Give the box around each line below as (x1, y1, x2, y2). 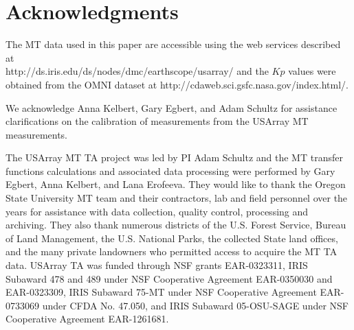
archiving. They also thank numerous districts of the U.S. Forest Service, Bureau (5, 217, 346, 232)
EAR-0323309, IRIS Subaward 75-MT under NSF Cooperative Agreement (5, 285, 317, 299)
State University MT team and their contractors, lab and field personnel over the (5, 191, 348, 205)
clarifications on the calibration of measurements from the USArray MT (5, 114, 309, 128)
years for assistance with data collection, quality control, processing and (5, 204, 309, 218)
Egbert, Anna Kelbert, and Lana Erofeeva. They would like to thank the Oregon (5, 177, 346, 191)
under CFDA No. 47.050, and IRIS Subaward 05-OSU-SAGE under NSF (42, 298, 349, 312)
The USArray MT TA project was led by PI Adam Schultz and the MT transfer (5, 150, 343, 165)
